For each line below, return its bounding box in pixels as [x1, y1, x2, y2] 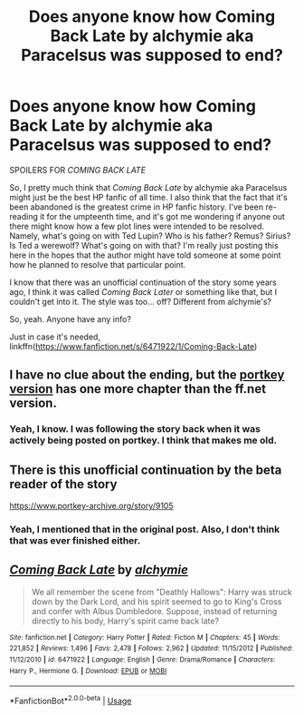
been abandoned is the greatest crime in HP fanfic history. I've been [9, 201, 264, 212]
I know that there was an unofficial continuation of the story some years [9, 277, 278, 288]
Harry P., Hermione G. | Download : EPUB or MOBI [9, 666, 167, 675]
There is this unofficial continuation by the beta [9, 462, 282, 477]
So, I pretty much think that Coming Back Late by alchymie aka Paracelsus [9, 181, 288, 192]
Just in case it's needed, [9, 331, 101, 342]
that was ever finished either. [9, 534, 141, 546]
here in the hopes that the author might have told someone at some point [9, 250, 281, 260]
